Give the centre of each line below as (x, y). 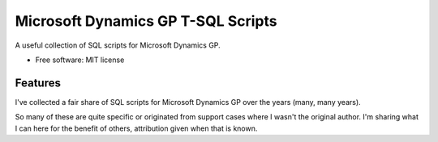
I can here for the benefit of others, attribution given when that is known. (136, 128)
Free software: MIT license (80, 60)
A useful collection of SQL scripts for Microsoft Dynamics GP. (118, 45)
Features (38, 83)
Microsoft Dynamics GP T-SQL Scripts (146, 21)
